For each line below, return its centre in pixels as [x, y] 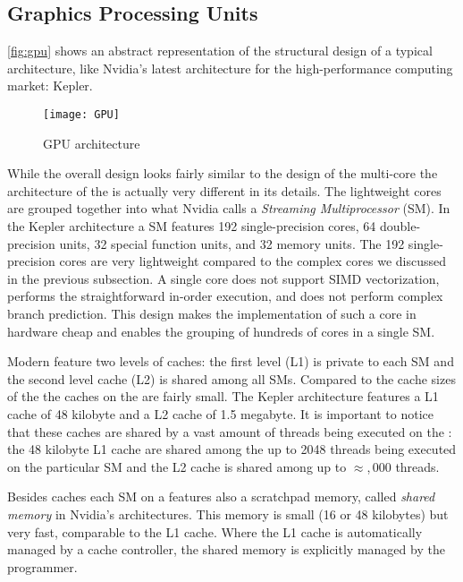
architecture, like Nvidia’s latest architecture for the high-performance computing [230, 68]
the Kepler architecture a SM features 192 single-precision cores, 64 [192, 226]
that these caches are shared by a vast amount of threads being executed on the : [230, 431]
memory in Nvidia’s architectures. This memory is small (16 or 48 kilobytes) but [228, 514]
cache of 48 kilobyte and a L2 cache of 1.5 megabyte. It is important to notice [221, 413]
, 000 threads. [403, 466]
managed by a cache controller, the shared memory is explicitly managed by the [226, 549]
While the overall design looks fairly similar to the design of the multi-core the [223, 173]
